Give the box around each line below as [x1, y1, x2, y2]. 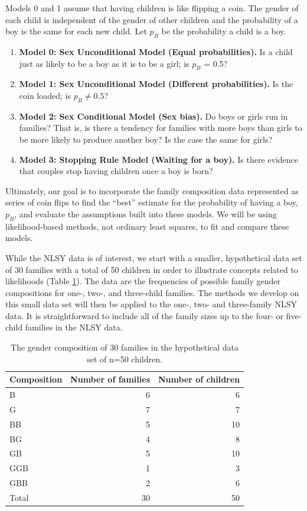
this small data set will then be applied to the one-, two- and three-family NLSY [5, 298, 297, 310]
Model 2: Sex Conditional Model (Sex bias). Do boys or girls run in [19, 110, 288, 122]
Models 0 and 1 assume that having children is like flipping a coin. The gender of [5, 2, 299, 14]
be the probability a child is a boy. [161, 25, 286, 37]
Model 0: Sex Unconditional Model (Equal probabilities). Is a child [19, 45, 293, 57]
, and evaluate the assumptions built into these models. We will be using [14, 207, 277, 220]
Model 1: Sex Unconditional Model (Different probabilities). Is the [19, 78, 293, 90]
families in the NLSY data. [25, 321, 123, 333]
